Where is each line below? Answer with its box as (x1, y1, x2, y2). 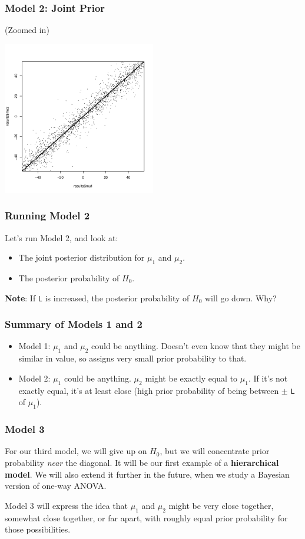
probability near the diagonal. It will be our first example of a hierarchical (5, 456, 279, 468)
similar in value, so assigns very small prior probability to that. (18, 352, 247, 364)
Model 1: (18, 340, 51, 352)
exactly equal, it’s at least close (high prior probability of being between (18, 384, 279, 396)
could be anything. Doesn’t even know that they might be (91, 340, 300, 352)
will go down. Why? (204, 291, 277, 304)
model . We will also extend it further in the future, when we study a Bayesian (5, 468, 290, 480)
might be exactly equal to (145, 372, 238, 384)
